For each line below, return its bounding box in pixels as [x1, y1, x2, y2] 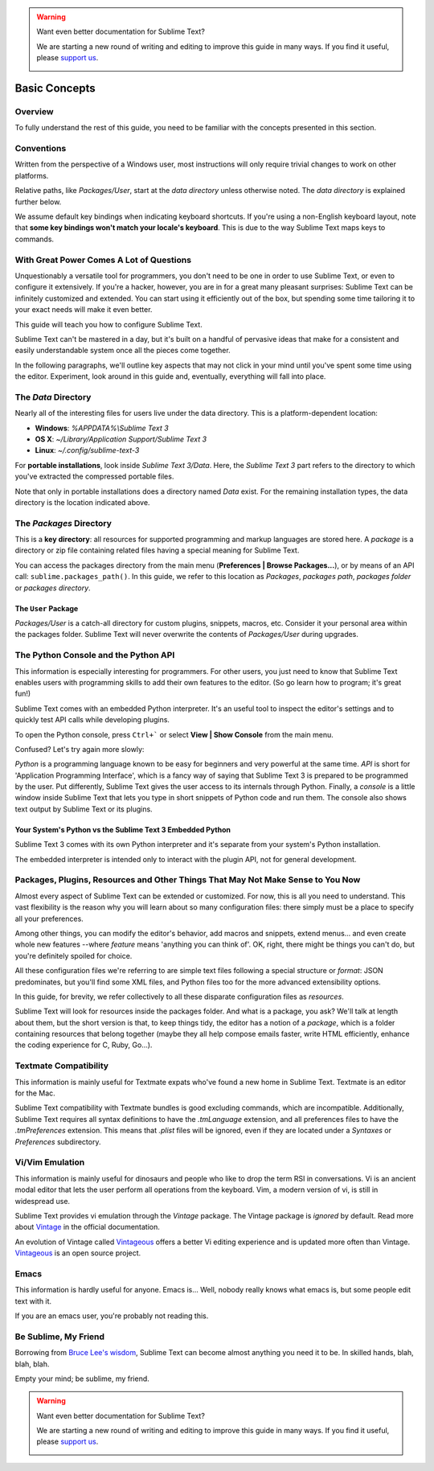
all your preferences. [14, 914, 84, 923]
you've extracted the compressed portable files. [14, 471, 174, 482]
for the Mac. [14, 1088, 55, 1098]
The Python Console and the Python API [14, 650, 175, 661]
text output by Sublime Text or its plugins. [14, 804, 153, 814]
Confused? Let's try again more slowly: [14, 744, 145, 754]
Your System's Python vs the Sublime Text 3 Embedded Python [14, 824, 231, 834]
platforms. [14, 171, 49, 180]
